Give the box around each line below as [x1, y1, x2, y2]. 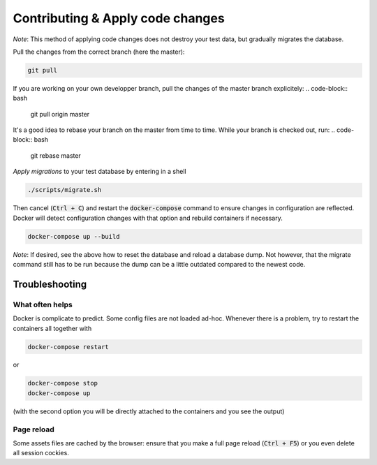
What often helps [13, 300, 73, 309]
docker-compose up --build [27, 232, 120, 240]
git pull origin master [30, 110, 90, 118]
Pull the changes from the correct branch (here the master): [13, 47, 185, 56]
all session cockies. [13, 449, 69, 457]
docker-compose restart [27, 343, 110, 350]
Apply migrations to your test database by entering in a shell [13, 168, 186, 176]
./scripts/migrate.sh [27, 186, 102, 194]
